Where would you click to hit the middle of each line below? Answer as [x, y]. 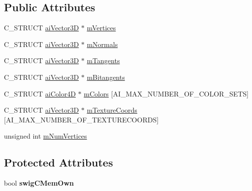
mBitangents [106, 77]
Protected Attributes [59, 162]
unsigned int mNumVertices [46, 136]
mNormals [102, 44]
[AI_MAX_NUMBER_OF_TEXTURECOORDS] [81, 119]
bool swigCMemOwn [39, 183]
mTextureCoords [112, 110]
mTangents [103, 60]
